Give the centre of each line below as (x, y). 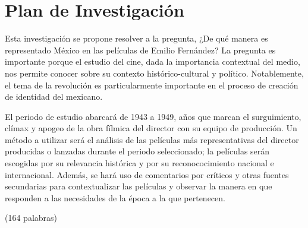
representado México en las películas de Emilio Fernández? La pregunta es (140, 50)
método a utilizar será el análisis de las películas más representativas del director (152, 139)
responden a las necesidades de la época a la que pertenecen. (115, 197)
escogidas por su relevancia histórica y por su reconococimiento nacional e (139, 163)
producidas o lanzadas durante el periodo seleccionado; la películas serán (137, 151)
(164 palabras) (31, 218)
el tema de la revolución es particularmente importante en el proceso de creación (152, 85)
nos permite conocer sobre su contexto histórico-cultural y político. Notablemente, (154, 73)
